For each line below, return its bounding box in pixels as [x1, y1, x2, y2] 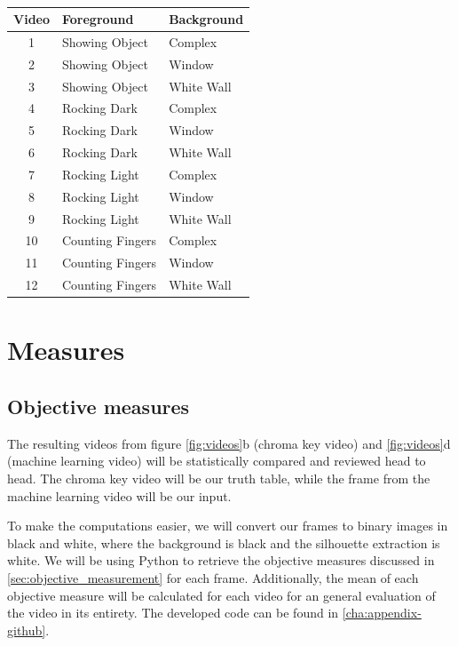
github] [7, 620, 46, 639]
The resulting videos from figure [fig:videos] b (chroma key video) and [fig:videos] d [7, 434, 451, 452]
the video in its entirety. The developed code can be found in [7, 603, 339, 622]
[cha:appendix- [342, 603, 422, 622]
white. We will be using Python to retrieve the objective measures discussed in [7, 551, 435, 570]
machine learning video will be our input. [7, 486, 232, 505]
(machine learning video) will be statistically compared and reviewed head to [7, 451, 426, 470]
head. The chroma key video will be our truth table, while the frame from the [7, 468, 430, 487]
